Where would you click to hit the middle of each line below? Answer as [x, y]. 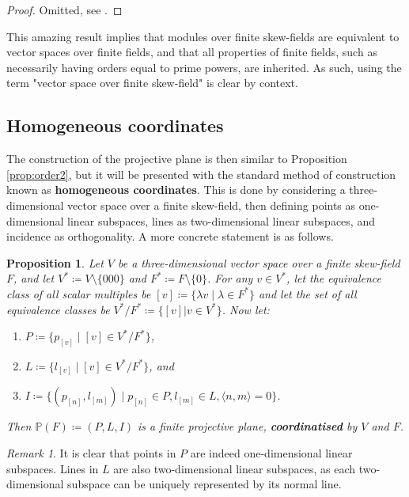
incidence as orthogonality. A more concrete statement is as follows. [170, 236]
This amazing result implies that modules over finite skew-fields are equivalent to [203, 36]
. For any [230, 278]
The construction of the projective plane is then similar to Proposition [177, 159]
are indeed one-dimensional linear [271, 453]
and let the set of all [307, 293]
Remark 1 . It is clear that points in [91, 453]
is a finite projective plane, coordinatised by [248, 426]
